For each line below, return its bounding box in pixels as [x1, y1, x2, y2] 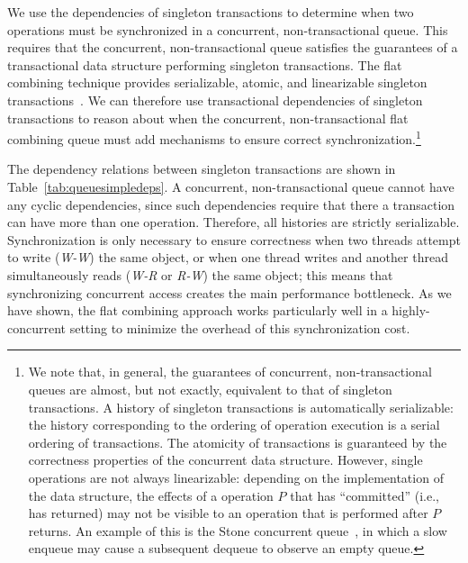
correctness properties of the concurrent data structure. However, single [28, 450, 423, 469]
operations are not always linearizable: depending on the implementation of [28, 468, 444, 486]
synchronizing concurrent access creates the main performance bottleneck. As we [7, 283, 452, 302]
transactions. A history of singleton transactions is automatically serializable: [28, 397, 454, 416]
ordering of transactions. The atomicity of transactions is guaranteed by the [28, 432, 447, 451]
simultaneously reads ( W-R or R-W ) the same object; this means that [7, 265, 393, 284]
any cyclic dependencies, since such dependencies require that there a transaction [7, 195, 455, 213]
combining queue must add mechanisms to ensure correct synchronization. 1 [7, 127, 421, 148]
